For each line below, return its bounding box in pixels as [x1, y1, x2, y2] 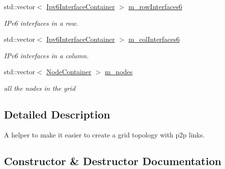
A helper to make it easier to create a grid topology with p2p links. [4, 129, 205, 139]
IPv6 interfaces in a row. [4, 17, 78, 28]
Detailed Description [4, 106, 111, 121]
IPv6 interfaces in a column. [4, 50, 89, 60]
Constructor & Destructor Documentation [4, 153, 222, 168]
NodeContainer [46, 67, 92, 77]
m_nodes [105, 67, 133, 77]
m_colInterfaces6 [128, 34, 180, 44]
